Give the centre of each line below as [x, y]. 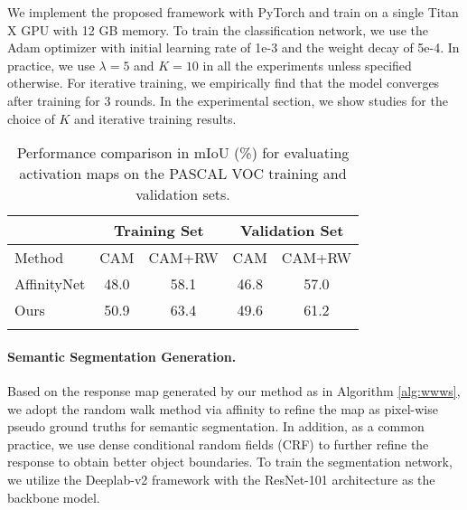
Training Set [159, 231]
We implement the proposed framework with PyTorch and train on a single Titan [233, 12]
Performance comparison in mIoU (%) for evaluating [183, 153]
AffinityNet [50, 284]
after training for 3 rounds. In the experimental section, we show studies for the [228, 100]
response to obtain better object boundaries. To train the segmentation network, [230, 462]
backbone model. [54, 497]
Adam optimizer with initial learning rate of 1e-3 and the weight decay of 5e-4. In [233, 47]
